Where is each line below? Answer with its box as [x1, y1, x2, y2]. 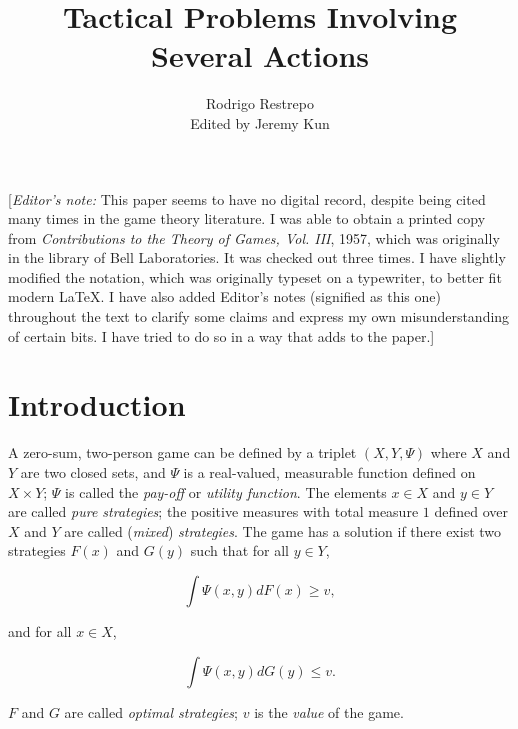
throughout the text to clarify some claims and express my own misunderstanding [8, 306, 510, 327]
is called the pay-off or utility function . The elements [65, 481, 387, 502]
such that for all [190, 540, 289, 561]
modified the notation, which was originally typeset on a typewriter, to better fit [8, 266, 502, 287]
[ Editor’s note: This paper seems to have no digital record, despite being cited [8, 188, 486, 209]
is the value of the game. [254, 701, 404, 722]
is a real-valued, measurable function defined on [183, 461, 476, 482]
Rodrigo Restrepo [206, 93, 314, 114]
